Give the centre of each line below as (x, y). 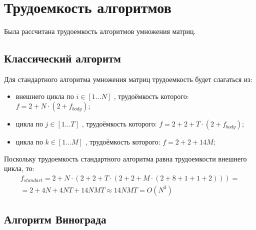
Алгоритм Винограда (55, 219)
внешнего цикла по (45, 96)
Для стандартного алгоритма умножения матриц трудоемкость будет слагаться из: (128, 79)
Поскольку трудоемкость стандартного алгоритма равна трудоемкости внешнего (125, 158)
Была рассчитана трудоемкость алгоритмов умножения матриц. (100, 31)
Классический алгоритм (62, 58)
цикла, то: (19, 168)
